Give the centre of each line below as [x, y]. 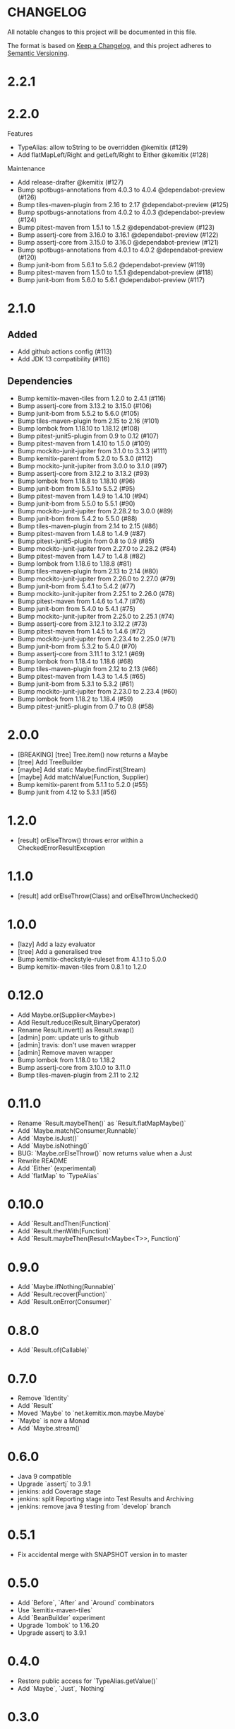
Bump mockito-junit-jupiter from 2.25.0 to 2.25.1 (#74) [96, 616]
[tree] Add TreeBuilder [50, 762]
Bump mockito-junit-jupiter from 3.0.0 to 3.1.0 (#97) [92, 466]
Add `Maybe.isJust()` [48, 1138]
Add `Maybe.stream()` [50, 1428]
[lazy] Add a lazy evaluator [56, 944]
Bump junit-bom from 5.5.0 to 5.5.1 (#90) [76, 503]
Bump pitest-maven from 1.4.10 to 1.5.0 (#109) [84, 443]
